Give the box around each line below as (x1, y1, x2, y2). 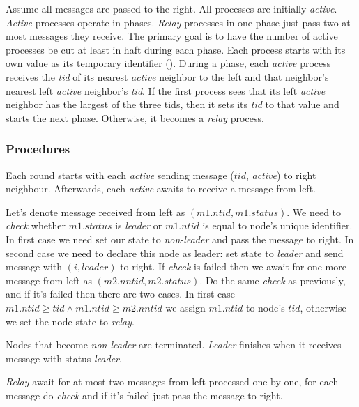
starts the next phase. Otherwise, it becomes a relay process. (6, 110, 264, 125)
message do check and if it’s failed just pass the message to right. (6, 387, 283, 402)
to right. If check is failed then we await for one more (120, 259, 346, 274)
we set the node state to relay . (6, 314, 135, 328)
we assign (165, 300, 206, 314)
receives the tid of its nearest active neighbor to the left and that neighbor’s (6, 69, 329, 84)
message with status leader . (6, 351, 122, 365)
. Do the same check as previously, (199, 272, 346, 287)
